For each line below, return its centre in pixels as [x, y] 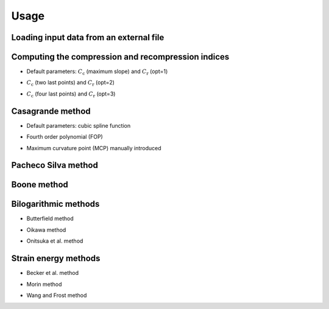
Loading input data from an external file [88, 37]
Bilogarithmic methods [55, 204]
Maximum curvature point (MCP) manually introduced [94, 148]
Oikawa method [46, 230]
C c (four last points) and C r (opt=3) [71, 94]
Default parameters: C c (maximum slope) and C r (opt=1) [97, 72]
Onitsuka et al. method [55, 241]
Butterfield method [50, 218]
